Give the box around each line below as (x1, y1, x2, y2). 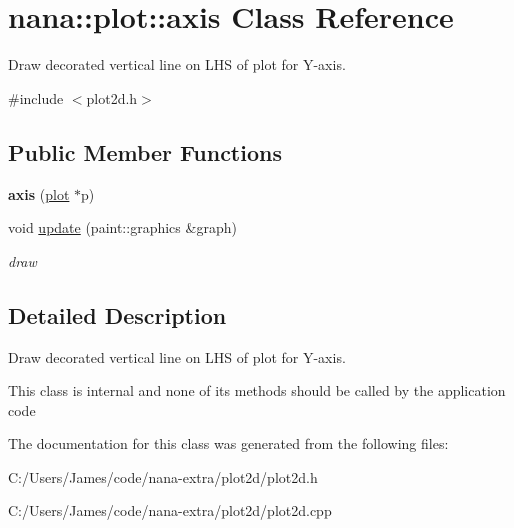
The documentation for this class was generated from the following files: (8, 433, 449, 454)
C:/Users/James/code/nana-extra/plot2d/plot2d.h (8, 466, 318, 487)
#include (8, 87, 64, 108)
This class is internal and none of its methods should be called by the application (8, 380, 506, 401)
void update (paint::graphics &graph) (8, 217, 237, 238)
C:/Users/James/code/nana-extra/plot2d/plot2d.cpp (8, 500, 332, 521)
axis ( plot (8, 183, 70, 204)
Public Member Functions (8, 136, 282, 167)
